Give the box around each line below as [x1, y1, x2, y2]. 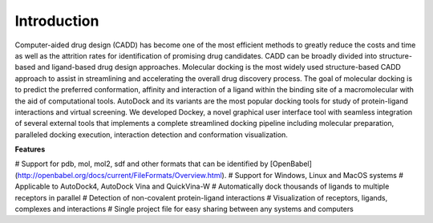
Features [14, 144, 46, 154]
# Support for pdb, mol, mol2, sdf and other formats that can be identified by [14, 159, 269, 168]
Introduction [14, 12, 99, 30]
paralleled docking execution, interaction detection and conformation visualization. [14, 129, 289, 140]
